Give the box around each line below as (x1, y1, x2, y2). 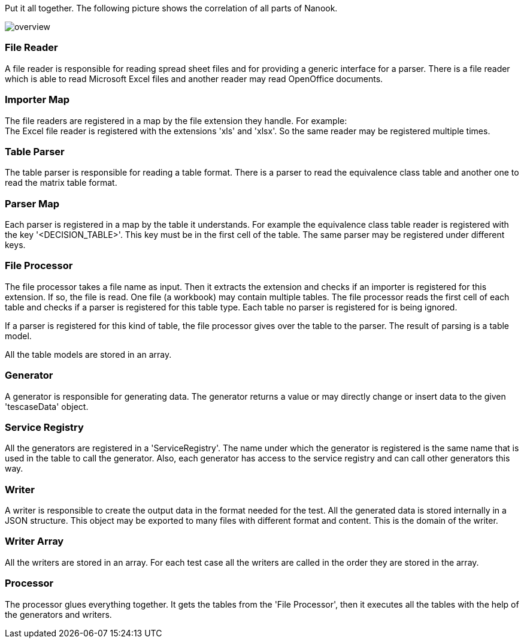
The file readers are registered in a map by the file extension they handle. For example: (5, 115, 347, 126)
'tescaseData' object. (5, 401, 89, 412)
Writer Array (5, 535, 64, 548)
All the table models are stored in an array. (5, 349, 172, 360)
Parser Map (5, 197, 60, 210)
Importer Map (5, 93, 70, 106)
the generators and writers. (5, 609, 112, 620)
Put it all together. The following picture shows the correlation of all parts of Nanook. (5, 3, 338, 13)
